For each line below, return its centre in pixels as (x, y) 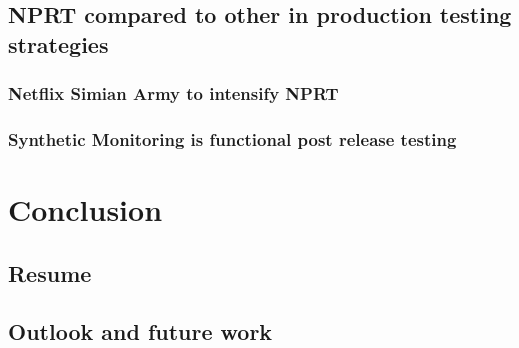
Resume (50, 272)
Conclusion (85, 209)
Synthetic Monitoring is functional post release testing (232, 138)
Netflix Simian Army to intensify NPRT (173, 93)
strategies (58, 43)
